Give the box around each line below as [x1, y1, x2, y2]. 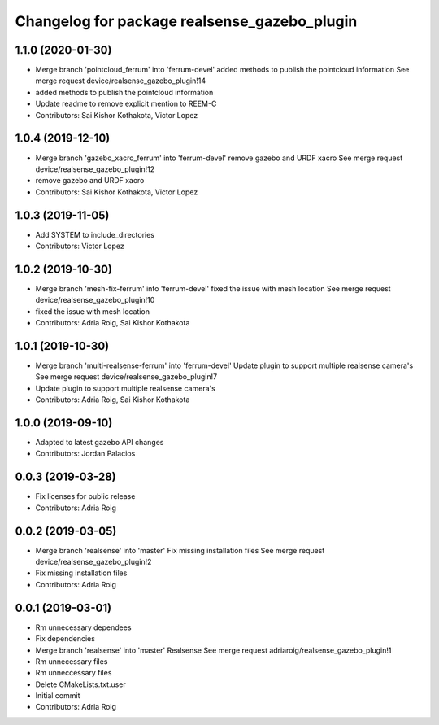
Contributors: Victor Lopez [35, 241, 125, 251]
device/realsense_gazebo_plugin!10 [35, 295, 155, 305]
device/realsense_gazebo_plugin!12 [35, 164, 154, 174]
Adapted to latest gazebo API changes [35, 438, 164, 448]
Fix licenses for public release [35, 491, 136, 501]
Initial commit [35, 691, 80, 701]
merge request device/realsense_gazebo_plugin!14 [35, 76, 206, 85]
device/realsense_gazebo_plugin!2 [35, 557, 152, 567]
